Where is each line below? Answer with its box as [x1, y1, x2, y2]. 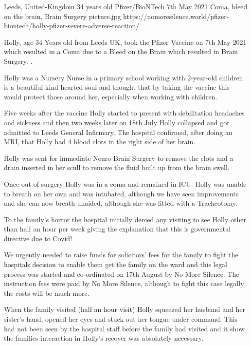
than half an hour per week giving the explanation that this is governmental [4, 224, 231, 234]
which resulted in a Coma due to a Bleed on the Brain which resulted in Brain [4, 46, 238, 57]
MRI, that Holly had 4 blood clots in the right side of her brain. [4, 136, 196, 147]
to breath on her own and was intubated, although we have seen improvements [4, 188, 239, 198]
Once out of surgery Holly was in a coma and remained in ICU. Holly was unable [4, 178, 247, 189]
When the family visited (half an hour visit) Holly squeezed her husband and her [4, 304, 245, 314]
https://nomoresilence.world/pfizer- [123, 11, 229, 21]
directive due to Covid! [4, 233, 72, 243]
